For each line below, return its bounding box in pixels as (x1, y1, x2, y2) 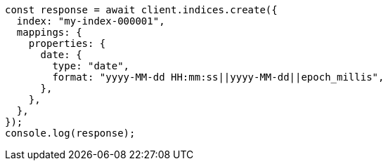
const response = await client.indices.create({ (5, 4, 278, 15)
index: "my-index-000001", (16, 15, 165, 27)
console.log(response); (5, 127, 136, 139)
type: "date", (52, 60, 130, 71)
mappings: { (16, 27, 82, 38)
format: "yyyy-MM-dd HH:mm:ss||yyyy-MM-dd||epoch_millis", (52, 71, 384, 83)
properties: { (28, 38, 106, 49)
